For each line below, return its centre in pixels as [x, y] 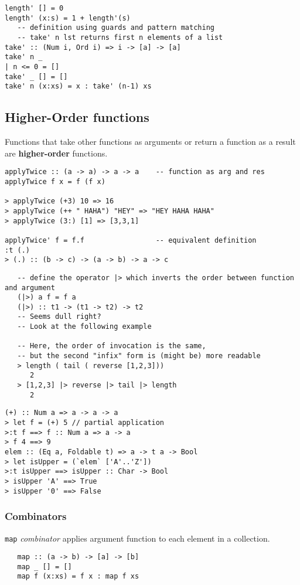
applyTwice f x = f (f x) [55, 181]
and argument [30, 288]
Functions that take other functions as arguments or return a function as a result [150, 142]
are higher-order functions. [56, 153]
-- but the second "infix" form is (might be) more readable [139, 356]
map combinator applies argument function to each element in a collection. [137, 538]
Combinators [36, 516]
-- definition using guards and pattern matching [116, 28]
